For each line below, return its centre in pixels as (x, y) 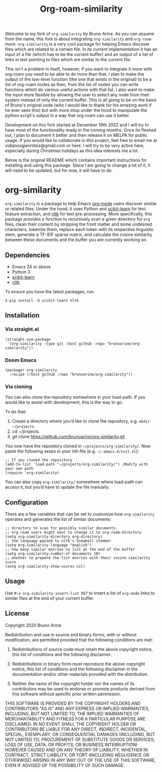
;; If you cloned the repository (39, 460)
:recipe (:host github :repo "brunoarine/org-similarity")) (71, 374)
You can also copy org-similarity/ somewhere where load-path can (74, 482)
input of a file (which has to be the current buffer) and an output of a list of (79, 54)
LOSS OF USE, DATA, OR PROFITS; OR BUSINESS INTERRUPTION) (71, 744)
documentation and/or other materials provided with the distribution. (80, 674)
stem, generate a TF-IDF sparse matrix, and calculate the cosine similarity (79, 235)
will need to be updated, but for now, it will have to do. (59, 171)
